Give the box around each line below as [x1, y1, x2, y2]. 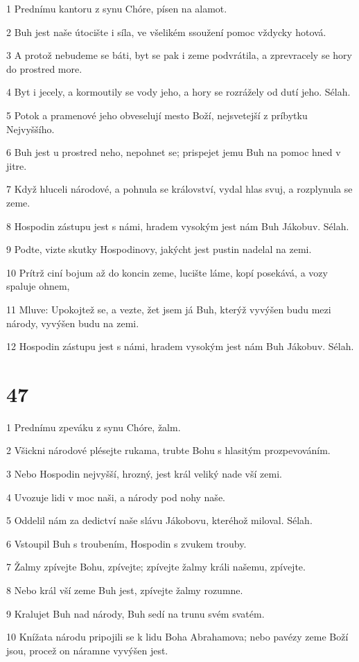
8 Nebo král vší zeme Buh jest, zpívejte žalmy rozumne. [6, 582, 243, 597]
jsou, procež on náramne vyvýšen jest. [6, 643, 168, 657]
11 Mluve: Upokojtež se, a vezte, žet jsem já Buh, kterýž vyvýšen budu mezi [6, 302, 331, 316]
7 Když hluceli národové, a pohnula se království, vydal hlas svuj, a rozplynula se [6, 182, 353, 196]
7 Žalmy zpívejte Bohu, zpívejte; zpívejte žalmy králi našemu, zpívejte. [6, 559, 306, 574]
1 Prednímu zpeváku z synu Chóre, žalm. [6, 419, 181, 434]
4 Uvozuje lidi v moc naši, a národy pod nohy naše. [6, 489, 225, 504]
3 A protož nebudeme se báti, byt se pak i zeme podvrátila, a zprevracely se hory [6, 48, 352, 62]
